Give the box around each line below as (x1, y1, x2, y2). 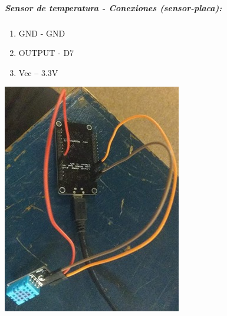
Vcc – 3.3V (18, 66, 58, 78)
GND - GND (18, 27, 65, 39)
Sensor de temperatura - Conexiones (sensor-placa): (5, 1, 222, 14)
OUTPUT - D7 (18, 47, 74, 59)
